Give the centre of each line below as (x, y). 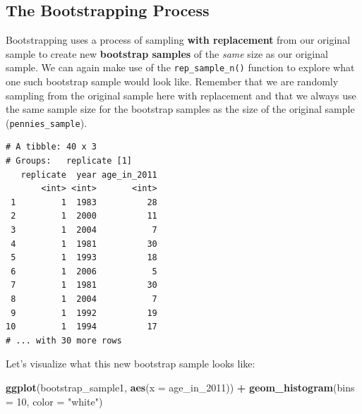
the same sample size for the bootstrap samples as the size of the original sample (180, 109)
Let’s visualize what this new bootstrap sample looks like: (131, 364)
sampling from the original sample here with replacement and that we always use (181, 95)
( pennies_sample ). (47, 122)
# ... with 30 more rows (64, 340)
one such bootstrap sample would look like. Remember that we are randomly (172, 81)
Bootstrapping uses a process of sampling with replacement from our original (178, 40)
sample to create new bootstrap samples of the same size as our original (167, 53)
